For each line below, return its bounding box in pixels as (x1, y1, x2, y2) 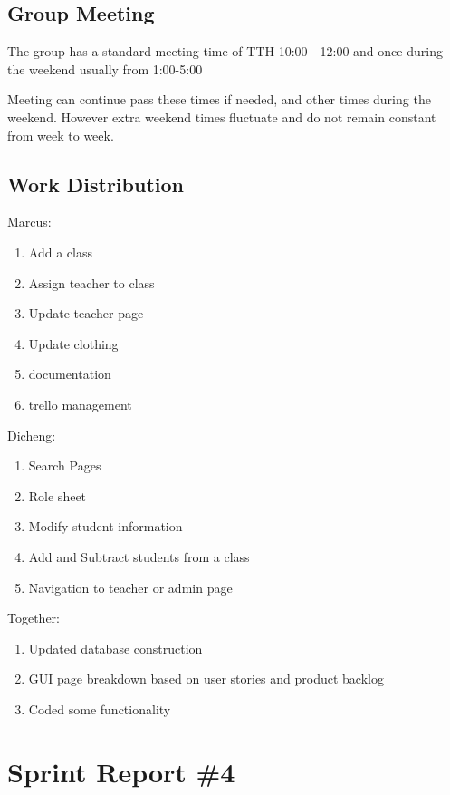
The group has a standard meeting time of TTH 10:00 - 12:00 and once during (7, 42, 443, 61)
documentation (28, 364, 111, 383)
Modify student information (28, 517, 183, 536)
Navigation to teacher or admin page (28, 577, 233, 596)
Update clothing (28, 334, 119, 353)
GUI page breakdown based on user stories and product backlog (28, 669, 384, 688)
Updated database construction (28, 638, 203, 657)
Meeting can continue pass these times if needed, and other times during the (7, 90, 431, 109)
